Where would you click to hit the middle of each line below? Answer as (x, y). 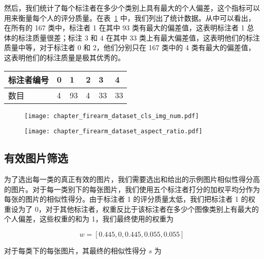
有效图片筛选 (36, 158)
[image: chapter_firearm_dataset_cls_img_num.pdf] (112, 116)
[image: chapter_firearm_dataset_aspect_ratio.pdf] (113, 132)
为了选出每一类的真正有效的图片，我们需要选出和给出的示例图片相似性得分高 (132, 179)
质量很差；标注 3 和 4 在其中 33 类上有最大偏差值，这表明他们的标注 (146, 37)
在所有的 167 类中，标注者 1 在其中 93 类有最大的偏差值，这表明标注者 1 (124, 28)
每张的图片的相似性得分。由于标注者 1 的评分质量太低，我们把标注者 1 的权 (130, 199)
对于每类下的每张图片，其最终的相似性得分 (75, 251)
